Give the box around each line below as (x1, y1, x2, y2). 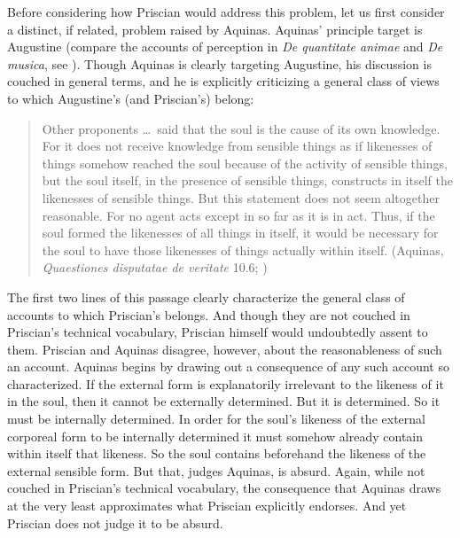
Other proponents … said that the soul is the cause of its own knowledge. (42, 119, 441, 137)
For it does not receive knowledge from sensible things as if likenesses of (42, 136, 433, 155)
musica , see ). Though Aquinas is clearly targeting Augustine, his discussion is (7, 54, 432, 73)
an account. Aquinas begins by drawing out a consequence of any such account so (7, 357, 449, 376)
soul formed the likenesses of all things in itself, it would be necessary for (42, 223, 439, 242)
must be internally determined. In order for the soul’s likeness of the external (7, 409, 425, 428)
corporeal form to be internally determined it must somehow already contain (7, 426, 423, 445)
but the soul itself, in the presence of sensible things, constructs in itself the (42, 171, 453, 190)
